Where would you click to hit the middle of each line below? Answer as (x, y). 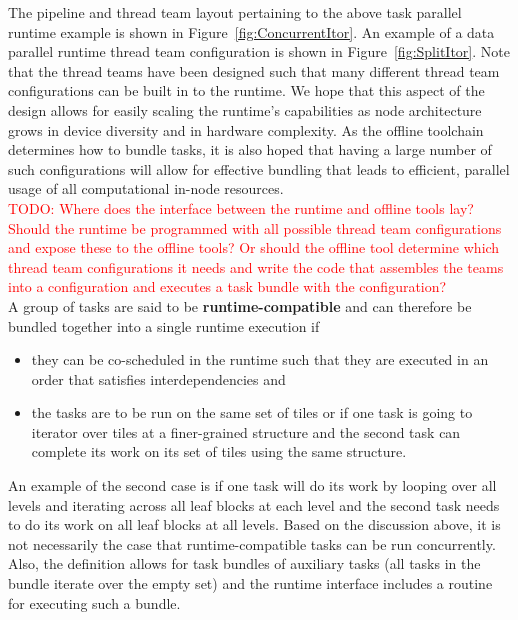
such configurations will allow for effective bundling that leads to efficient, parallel (259, 168)
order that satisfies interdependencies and (158, 378)
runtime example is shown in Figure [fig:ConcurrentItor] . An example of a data (251, 31)
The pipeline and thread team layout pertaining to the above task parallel (235, 12)
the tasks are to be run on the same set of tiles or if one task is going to (252, 412)
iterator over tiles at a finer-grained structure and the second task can (246, 431)
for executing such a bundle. (94, 602)
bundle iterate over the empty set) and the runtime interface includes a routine (250, 583)
